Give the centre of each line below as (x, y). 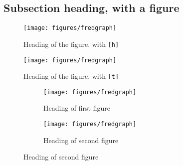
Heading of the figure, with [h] (71, 44)
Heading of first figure (77, 108)
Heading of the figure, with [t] (71, 76)
